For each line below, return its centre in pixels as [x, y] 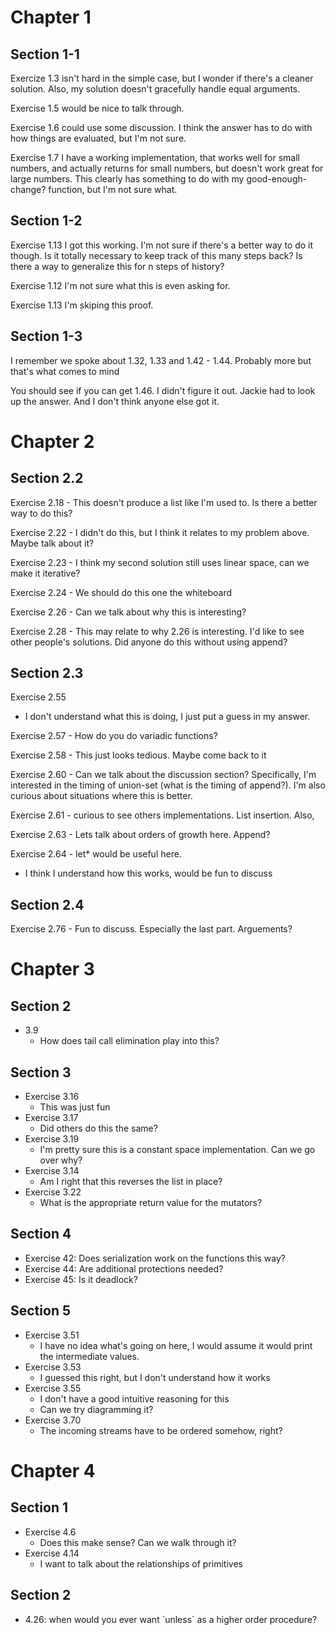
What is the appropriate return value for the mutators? [151, 1203]
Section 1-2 [46, 221]
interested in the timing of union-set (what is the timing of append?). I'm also [168, 785]
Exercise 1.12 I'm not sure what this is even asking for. [120, 285]
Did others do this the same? [98, 1128]
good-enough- [277, 179]
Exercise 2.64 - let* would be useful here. [96, 854]
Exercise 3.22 [53, 1192]
